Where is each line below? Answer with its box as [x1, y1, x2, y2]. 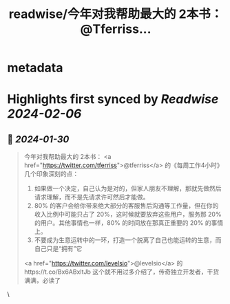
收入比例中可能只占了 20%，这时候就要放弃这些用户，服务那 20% [34, 210, 222, 219]
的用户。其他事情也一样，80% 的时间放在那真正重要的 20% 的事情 [34, 219, 224, 227]
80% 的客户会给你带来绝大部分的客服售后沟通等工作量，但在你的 [34, 202, 219, 210]
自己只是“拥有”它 [34, 245, 83, 253]
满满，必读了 [23, 276, 61, 285]
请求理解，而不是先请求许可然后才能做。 [34, 193, 149, 202]
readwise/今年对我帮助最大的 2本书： [8, 6, 223, 22]
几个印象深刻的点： [23, 170, 79, 178]
